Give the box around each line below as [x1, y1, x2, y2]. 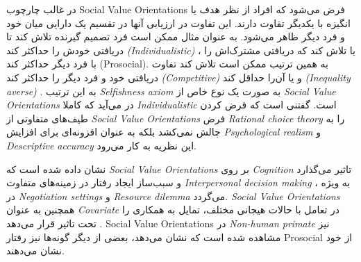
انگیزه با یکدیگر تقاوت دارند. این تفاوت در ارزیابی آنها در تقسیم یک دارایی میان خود [6, 15, 351, 30]
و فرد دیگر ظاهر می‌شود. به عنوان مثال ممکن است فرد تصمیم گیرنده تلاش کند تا [6, 29, 345, 44]
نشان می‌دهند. [6, 243, 65, 258]
